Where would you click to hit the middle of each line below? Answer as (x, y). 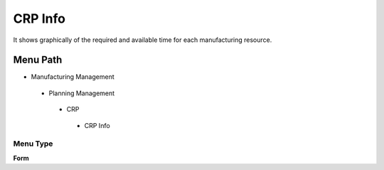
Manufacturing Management (73, 77)
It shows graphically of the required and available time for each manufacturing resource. (143, 40)
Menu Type (33, 144)
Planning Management (82, 93)
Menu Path (38, 60)
